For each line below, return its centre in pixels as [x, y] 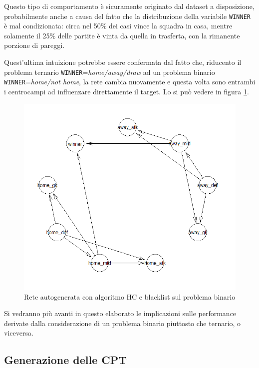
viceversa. [19, 333]
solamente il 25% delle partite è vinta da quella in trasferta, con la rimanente [122, 35]
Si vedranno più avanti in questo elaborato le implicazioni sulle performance [120, 313]
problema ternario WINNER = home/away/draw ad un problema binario [110, 72]
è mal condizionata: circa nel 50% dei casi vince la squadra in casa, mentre [118, 26]
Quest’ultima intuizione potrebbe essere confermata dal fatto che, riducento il [123, 62]
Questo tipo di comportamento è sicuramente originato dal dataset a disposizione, [129, 6]
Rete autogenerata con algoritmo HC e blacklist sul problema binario [130, 296]
